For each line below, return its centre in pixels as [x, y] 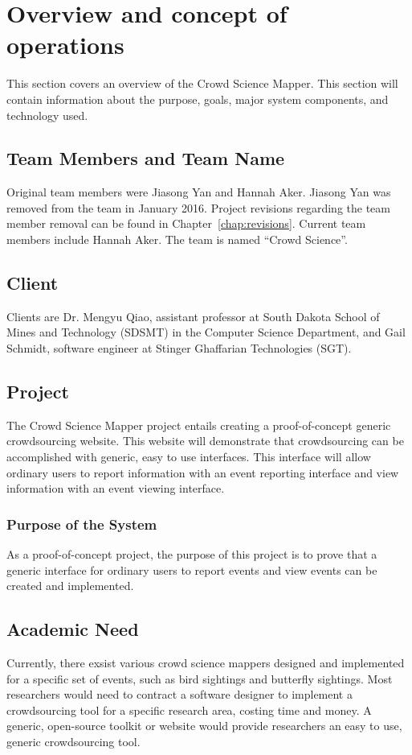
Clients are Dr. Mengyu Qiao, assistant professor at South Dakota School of [193, 316]
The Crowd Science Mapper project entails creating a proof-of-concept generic [199, 425]
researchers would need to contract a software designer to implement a [179, 694]
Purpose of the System [82, 524]
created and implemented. [70, 586]
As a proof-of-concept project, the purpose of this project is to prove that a [192, 554]
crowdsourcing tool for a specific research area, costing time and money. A [189, 710]
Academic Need [73, 629]
